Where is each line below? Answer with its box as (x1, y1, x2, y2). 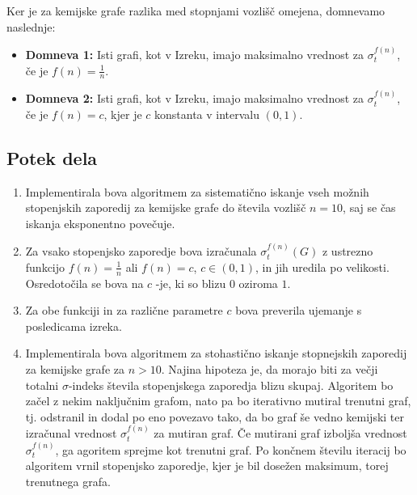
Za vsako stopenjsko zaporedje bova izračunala (25, 243, 257, 260)
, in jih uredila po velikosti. (255, 258, 390, 275)
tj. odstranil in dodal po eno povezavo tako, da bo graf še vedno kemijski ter (25, 408, 404, 425)
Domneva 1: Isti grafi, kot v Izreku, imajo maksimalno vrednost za (25, 46, 364, 62)
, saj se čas (343, 199, 396, 216)
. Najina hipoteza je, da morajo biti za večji (161, 361, 378, 378)
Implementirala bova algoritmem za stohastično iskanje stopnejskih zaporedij (25, 345, 407, 362)
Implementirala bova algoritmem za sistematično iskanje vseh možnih (25, 183, 369, 200)
